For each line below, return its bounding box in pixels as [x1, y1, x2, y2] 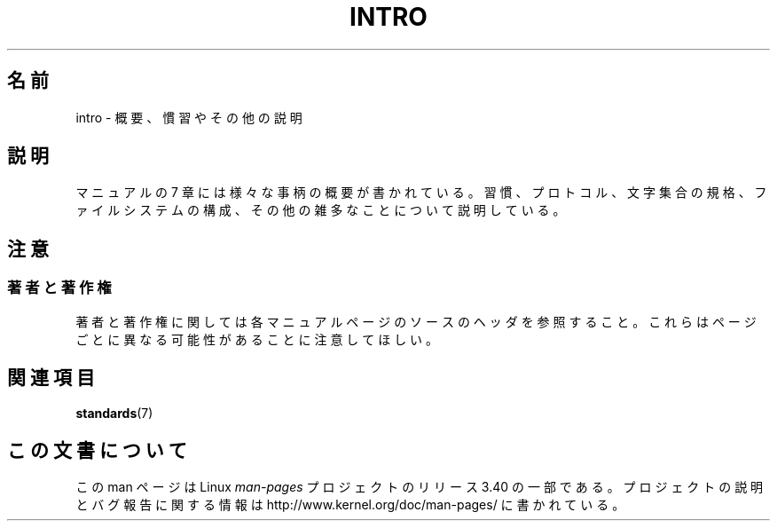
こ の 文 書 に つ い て [7, 438, 187, 461]
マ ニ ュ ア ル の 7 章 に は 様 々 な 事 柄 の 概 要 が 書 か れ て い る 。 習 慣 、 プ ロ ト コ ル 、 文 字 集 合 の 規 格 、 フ [75, 185, 767, 201]
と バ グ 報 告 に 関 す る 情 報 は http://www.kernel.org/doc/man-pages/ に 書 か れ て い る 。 [75, 497, 625, 513]
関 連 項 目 [7, 366, 95, 390]
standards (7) [75, 405, 153, 421]
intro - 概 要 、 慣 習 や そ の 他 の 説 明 [75, 109, 302, 125]
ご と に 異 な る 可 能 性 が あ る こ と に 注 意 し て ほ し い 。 [75, 331, 439, 347]
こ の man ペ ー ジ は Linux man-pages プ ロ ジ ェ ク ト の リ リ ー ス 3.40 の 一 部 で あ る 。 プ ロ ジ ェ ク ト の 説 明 [75, 479, 764, 495]
